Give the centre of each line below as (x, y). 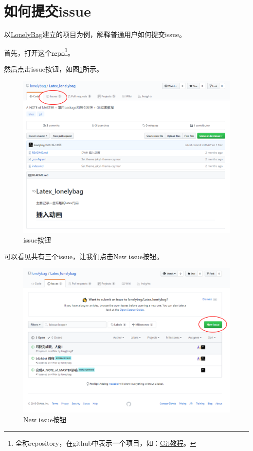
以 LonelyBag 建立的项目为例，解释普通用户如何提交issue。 (95, 34)
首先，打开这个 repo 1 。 (39, 52)
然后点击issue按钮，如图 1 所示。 (54, 68)
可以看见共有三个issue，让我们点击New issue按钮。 (84, 256)
